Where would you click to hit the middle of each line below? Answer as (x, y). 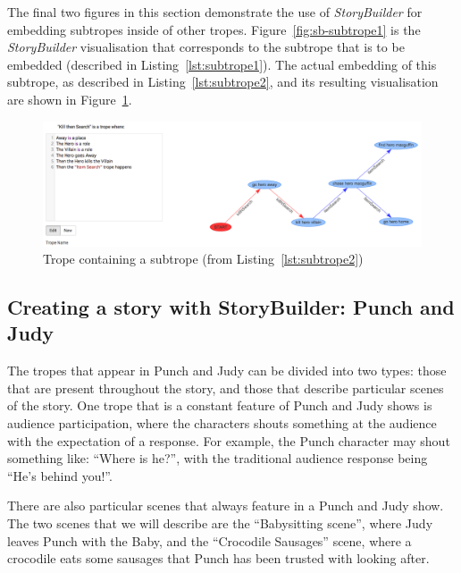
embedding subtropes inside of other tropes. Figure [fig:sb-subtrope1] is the (214, 29)
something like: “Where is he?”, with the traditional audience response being (218, 458)
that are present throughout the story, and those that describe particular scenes (226, 388)
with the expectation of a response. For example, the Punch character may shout (229, 440)
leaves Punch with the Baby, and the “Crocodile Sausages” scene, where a (210, 540)
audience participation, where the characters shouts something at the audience (222, 423)
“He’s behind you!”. (60, 475)
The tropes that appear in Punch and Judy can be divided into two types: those (227, 371)
